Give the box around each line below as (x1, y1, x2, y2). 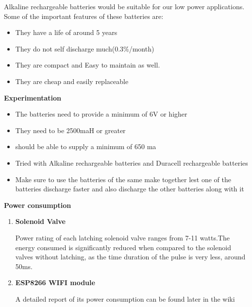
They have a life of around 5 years (15, 27, 118, 37)
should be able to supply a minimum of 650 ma (15, 141, 156, 152)
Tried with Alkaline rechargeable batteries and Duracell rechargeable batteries (15, 157, 248, 168)
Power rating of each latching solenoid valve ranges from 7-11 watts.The (15, 232, 230, 242)
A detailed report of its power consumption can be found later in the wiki (15, 293, 235, 304)
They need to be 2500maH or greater (15, 125, 126, 135)
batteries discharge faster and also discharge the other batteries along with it (15, 184, 244, 194)
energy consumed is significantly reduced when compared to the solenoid (15, 242, 231, 252)
